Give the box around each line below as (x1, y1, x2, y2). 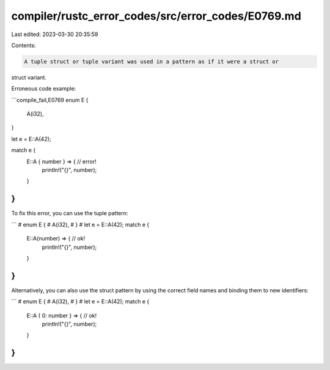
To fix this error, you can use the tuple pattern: (11, 210, 128, 217)
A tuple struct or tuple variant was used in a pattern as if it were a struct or (24, 58, 279, 65)
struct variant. (11, 73, 47, 81)
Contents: (11, 42, 36, 49)
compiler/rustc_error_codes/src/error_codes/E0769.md (11, 9, 302, 23)
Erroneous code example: (11, 85, 76, 92)
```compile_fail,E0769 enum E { (11, 96, 89, 103)
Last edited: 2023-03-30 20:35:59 (11, 31, 98, 38)
